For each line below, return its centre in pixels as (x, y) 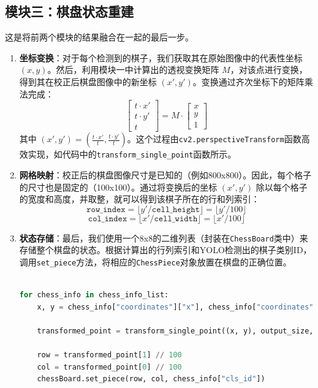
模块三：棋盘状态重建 (69, 11)
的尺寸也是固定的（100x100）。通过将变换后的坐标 (118, 187)
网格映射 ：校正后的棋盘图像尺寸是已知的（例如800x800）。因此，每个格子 (165, 174)
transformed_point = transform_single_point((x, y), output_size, (175, 331)
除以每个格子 (282, 187)
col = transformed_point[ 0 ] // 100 (109, 367)
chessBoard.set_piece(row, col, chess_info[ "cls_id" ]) (151, 379)
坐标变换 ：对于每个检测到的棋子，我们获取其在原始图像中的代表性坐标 (161, 57)
